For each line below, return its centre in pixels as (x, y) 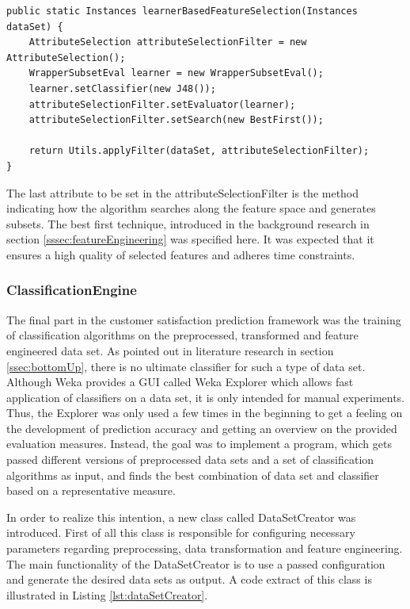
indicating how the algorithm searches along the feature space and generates (191, 208)
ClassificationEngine (72, 290)
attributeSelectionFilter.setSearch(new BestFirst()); (176, 120)
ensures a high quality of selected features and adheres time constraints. (181, 254)
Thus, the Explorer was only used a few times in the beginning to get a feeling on (205, 413)
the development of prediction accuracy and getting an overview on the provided (202, 428)
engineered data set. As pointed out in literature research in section (170, 350)
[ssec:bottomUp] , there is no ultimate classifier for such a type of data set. (186, 366)
